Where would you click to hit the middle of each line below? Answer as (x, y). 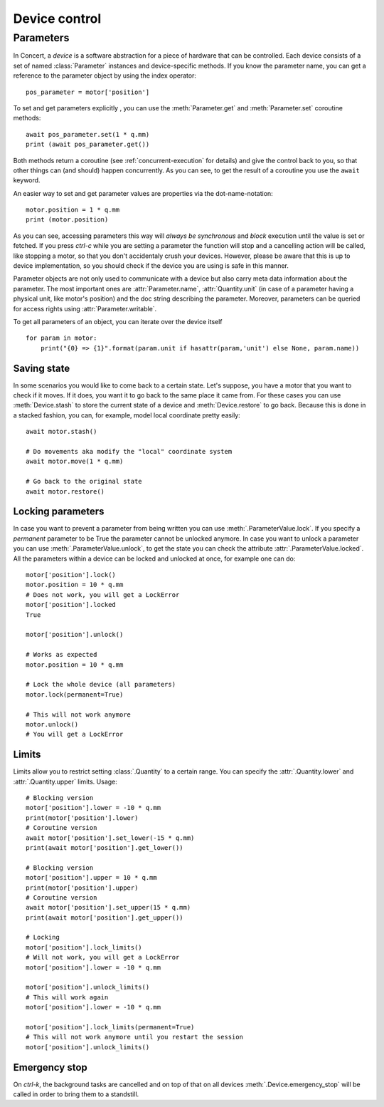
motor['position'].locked (71, 605)
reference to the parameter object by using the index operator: (105, 76)
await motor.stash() (62, 432)
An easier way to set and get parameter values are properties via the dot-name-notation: (143, 193)
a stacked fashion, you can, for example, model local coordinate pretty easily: (127, 415)
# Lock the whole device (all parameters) (101, 685)
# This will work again (67, 997)
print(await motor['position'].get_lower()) (105, 847)
